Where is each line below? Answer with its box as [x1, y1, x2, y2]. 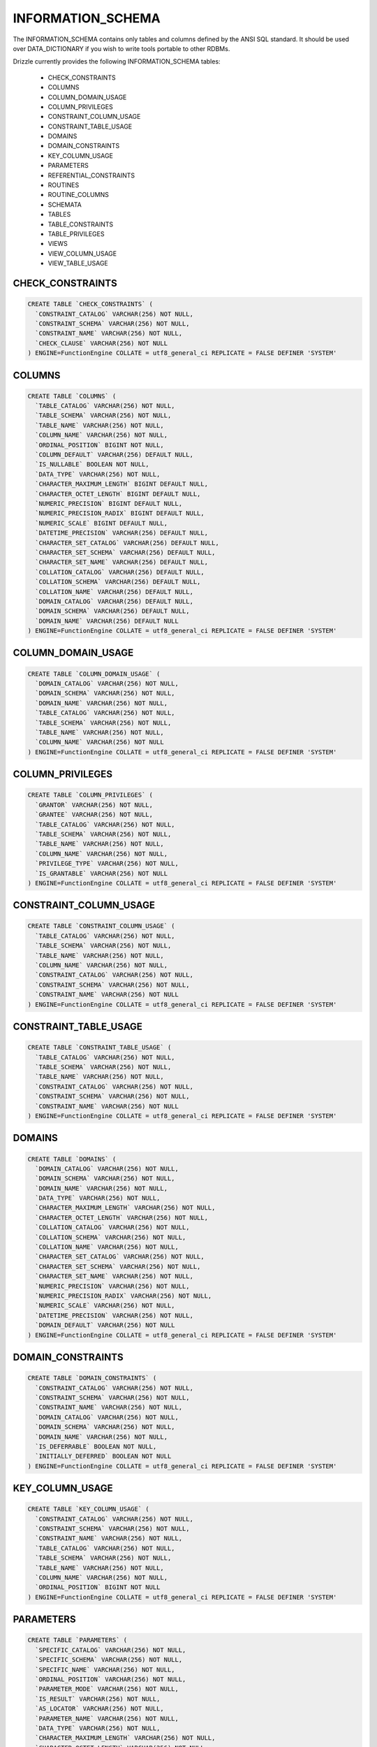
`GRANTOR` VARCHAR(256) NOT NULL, [35, 801, 154, 809]
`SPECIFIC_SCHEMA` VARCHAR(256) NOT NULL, [35, 1656, 183, 1664]
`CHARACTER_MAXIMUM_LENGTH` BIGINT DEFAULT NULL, [35, 480, 209, 488]
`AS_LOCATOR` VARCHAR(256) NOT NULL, [35, 1705, 164, 1713]
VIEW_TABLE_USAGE [47, 259, 108, 268]
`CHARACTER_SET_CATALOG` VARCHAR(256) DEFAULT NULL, [35, 539, 219, 546]
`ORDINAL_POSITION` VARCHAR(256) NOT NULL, [35, 1675, 186, 1683]
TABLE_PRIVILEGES [47, 229, 105, 238]
